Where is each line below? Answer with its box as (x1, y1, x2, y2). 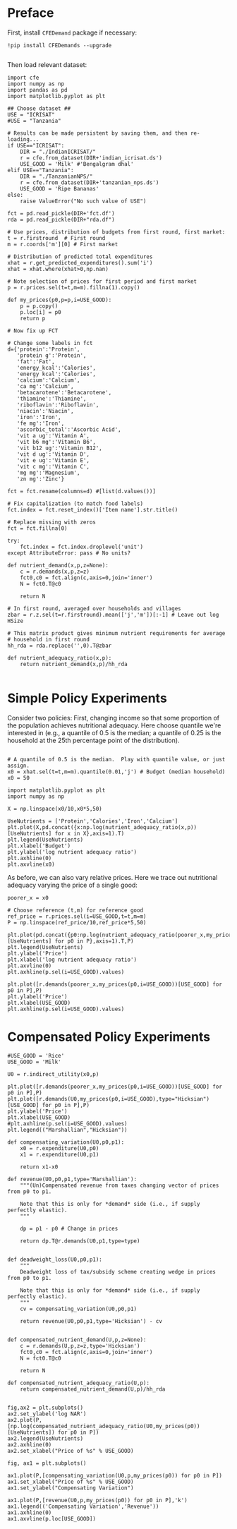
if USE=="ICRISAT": (7, 142, 65, 149)
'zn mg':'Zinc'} (16, 475, 65, 483)
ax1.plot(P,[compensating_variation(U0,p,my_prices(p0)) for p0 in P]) (7, 1472, 222, 1479)
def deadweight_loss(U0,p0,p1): (7, 1256, 102, 1263)
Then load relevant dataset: (7, 60, 87, 68)
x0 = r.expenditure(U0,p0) (20, 1144, 99, 1152)
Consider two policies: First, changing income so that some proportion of (7, 713, 220, 722)
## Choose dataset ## (7, 104, 71, 112)
